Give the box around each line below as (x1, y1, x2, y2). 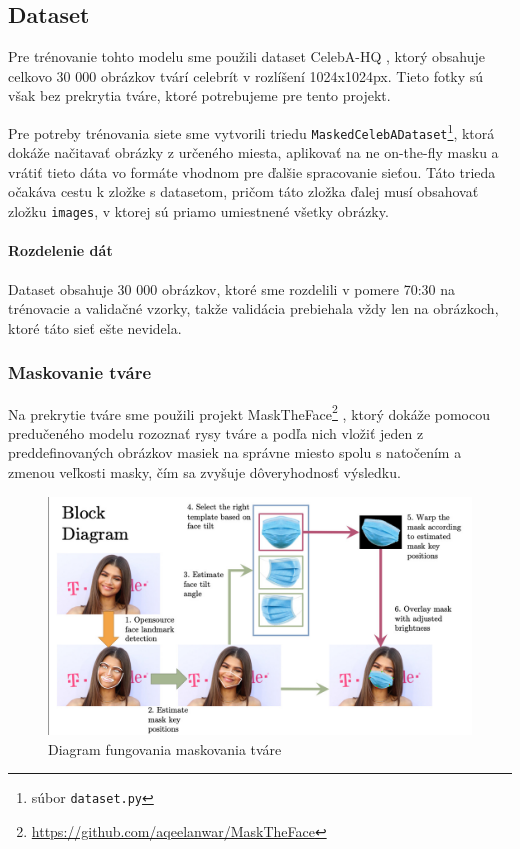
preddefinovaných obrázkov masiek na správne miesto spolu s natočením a (8, 442, 462, 463)
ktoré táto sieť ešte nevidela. (8, 317, 182, 338)
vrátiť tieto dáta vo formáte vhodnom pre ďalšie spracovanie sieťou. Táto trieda (8, 161, 496, 182)
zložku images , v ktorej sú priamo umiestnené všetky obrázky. (8, 201, 389, 222)
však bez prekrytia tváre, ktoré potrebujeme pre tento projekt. (8, 85, 391, 106)
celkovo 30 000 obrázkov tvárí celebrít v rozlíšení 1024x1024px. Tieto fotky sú (8, 65, 484, 86)
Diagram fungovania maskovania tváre (48, 738, 282, 759)
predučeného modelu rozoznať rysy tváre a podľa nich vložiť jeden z (8, 422, 424, 443)
